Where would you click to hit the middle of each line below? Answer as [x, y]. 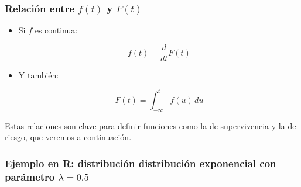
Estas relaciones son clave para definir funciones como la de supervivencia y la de [150, 125]
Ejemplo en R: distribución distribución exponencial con [141, 163]
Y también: [39, 75]
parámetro [30, 176]
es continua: [56, 30]
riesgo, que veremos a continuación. [68, 137]
